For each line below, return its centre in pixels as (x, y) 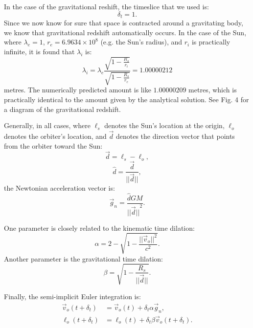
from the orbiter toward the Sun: (53, 145)
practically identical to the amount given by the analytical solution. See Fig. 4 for (126, 99)
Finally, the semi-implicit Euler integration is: (72, 296)
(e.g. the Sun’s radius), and (141, 42)
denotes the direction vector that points (175, 136)
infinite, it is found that (39, 51)
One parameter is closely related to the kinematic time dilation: (99, 228)
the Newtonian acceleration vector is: (59, 188)
